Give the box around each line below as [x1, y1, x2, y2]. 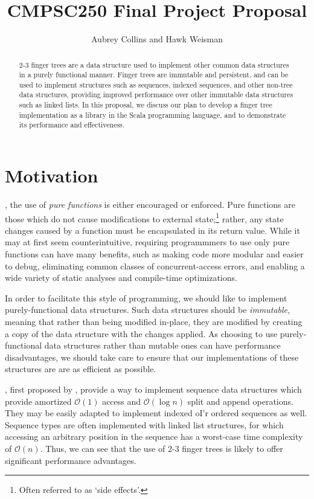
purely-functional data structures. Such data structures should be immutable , [5, 303, 290, 316]
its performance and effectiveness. [19, 120, 125, 130]
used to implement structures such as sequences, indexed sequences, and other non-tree [19, 79, 293, 89]
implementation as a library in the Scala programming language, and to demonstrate [19, 109, 286, 120]
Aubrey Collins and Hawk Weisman [91, 33, 223, 45]
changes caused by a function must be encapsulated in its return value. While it [5, 224, 300, 236]
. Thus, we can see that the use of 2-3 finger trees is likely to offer [40, 442, 283, 454]
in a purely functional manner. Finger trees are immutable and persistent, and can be [19, 69, 289, 80]
